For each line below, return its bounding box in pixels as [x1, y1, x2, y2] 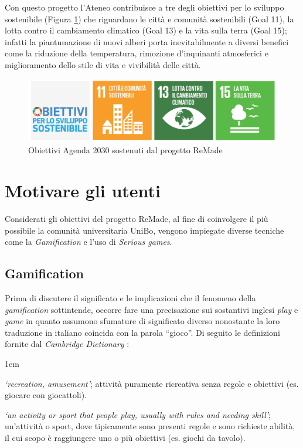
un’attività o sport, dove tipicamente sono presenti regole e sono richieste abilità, [5, 420, 295, 432]
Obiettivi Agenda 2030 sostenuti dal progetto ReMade [28, 144, 223, 156]
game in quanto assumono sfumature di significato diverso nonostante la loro [5, 315, 280, 327]
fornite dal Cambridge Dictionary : [5, 338, 130, 350]
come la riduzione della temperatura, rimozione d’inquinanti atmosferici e [5, 47, 268, 59]
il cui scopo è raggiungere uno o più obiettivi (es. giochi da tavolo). [5, 432, 246, 444]
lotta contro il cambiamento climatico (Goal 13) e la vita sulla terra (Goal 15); [5, 24, 287, 36]
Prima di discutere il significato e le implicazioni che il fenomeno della [5, 292, 256, 304]
